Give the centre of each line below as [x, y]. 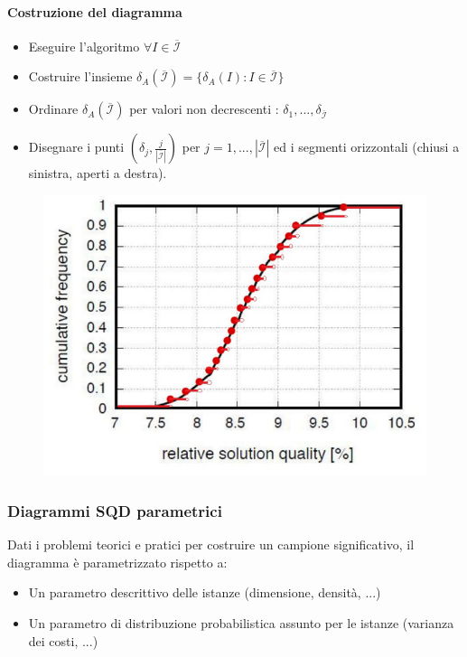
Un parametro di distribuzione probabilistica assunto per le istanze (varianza [241, 622]
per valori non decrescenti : [204, 109]
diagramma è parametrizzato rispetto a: [117, 562]
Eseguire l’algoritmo [84, 46]
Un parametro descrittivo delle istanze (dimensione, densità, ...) [205, 592]
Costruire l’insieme [80, 76]
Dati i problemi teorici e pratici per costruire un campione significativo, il [211, 544]
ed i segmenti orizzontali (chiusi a [367, 147]
